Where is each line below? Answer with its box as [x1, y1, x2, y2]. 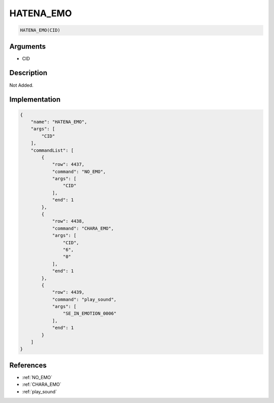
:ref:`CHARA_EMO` [22, 381, 62, 388]
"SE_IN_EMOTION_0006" [62, 311, 117, 317]
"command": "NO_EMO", [52, 169, 106, 175]
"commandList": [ [30, 147, 74, 153]
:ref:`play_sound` [22, 388, 57, 394]
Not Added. [9, 82, 34, 88]
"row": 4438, [52, 218, 85, 224]
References [9, 361, 47, 370]
